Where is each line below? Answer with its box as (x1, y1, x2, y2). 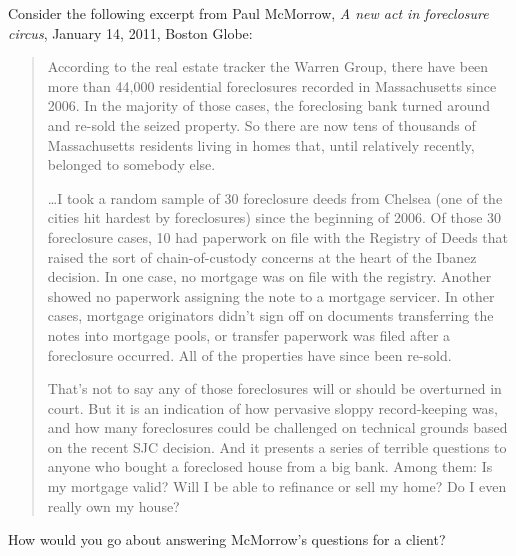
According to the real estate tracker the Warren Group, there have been (47, 56, 489, 77)
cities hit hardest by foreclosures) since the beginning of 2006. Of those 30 (47, 207, 502, 228)
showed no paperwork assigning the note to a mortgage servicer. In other (47, 285, 495, 306)
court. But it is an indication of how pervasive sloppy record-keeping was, (47, 397, 499, 418)
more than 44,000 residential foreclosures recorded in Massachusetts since (47, 75, 497, 96)
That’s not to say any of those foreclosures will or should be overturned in (47, 378, 502, 399)
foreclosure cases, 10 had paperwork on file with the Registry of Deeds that (47, 226, 509, 247)
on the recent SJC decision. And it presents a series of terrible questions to (47, 436, 507, 457)
